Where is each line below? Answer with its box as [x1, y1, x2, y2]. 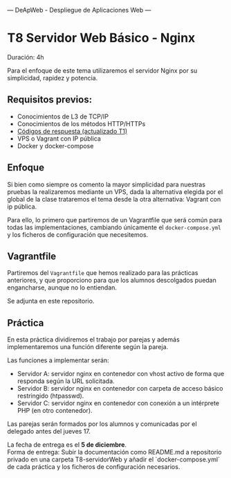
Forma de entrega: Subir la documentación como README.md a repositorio [7, 448, 222, 457]
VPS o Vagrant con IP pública [17, 134, 102, 143]
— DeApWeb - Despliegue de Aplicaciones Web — [7, 6, 151, 14]
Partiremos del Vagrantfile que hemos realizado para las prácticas [7, 269, 198, 277]
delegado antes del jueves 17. [7, 427, 91, 436]
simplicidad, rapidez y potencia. [7, 73, 98, 82]
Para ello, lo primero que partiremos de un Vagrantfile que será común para [7, 215, 223, 224]
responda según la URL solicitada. [17, 377, 115, 385]
